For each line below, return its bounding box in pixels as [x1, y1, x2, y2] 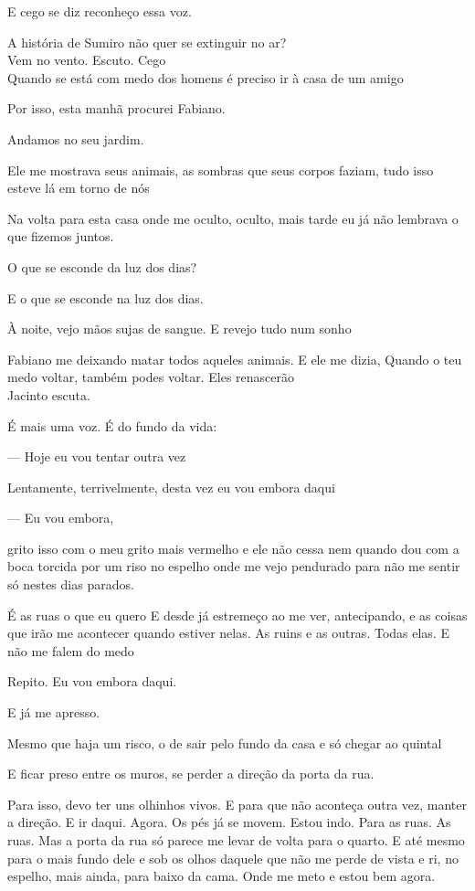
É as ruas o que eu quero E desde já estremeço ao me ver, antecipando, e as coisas [7, 605, 468, 624]
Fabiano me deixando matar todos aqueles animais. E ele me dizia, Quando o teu [7, 349, 462, 368]
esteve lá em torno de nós [7, 178, 150, 197]
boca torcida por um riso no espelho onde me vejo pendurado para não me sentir [7, 557, 460, 576]
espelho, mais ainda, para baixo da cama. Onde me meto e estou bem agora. [7, 866, 436, 886]
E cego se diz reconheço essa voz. [7, 2, 192, 20]
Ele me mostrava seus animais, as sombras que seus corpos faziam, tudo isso [7, 160, 434, 179]
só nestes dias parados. [7, 575, 134, 594]
